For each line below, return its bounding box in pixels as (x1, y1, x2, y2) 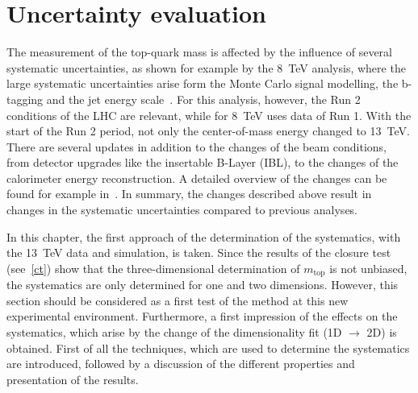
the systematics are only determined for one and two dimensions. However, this (6, 276, 399, 293)
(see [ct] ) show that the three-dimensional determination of (6, 259, 300, 276)
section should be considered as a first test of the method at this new (6, 292, 349, 308)
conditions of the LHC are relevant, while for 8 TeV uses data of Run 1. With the (6, 106, 412, 123)
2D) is (366, 324, 397, 341)
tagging (6, 90, 44, 107)
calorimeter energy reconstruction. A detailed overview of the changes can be (6, 169, 387, 186)
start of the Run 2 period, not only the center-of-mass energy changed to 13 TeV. (6, 122, 410, 139)
